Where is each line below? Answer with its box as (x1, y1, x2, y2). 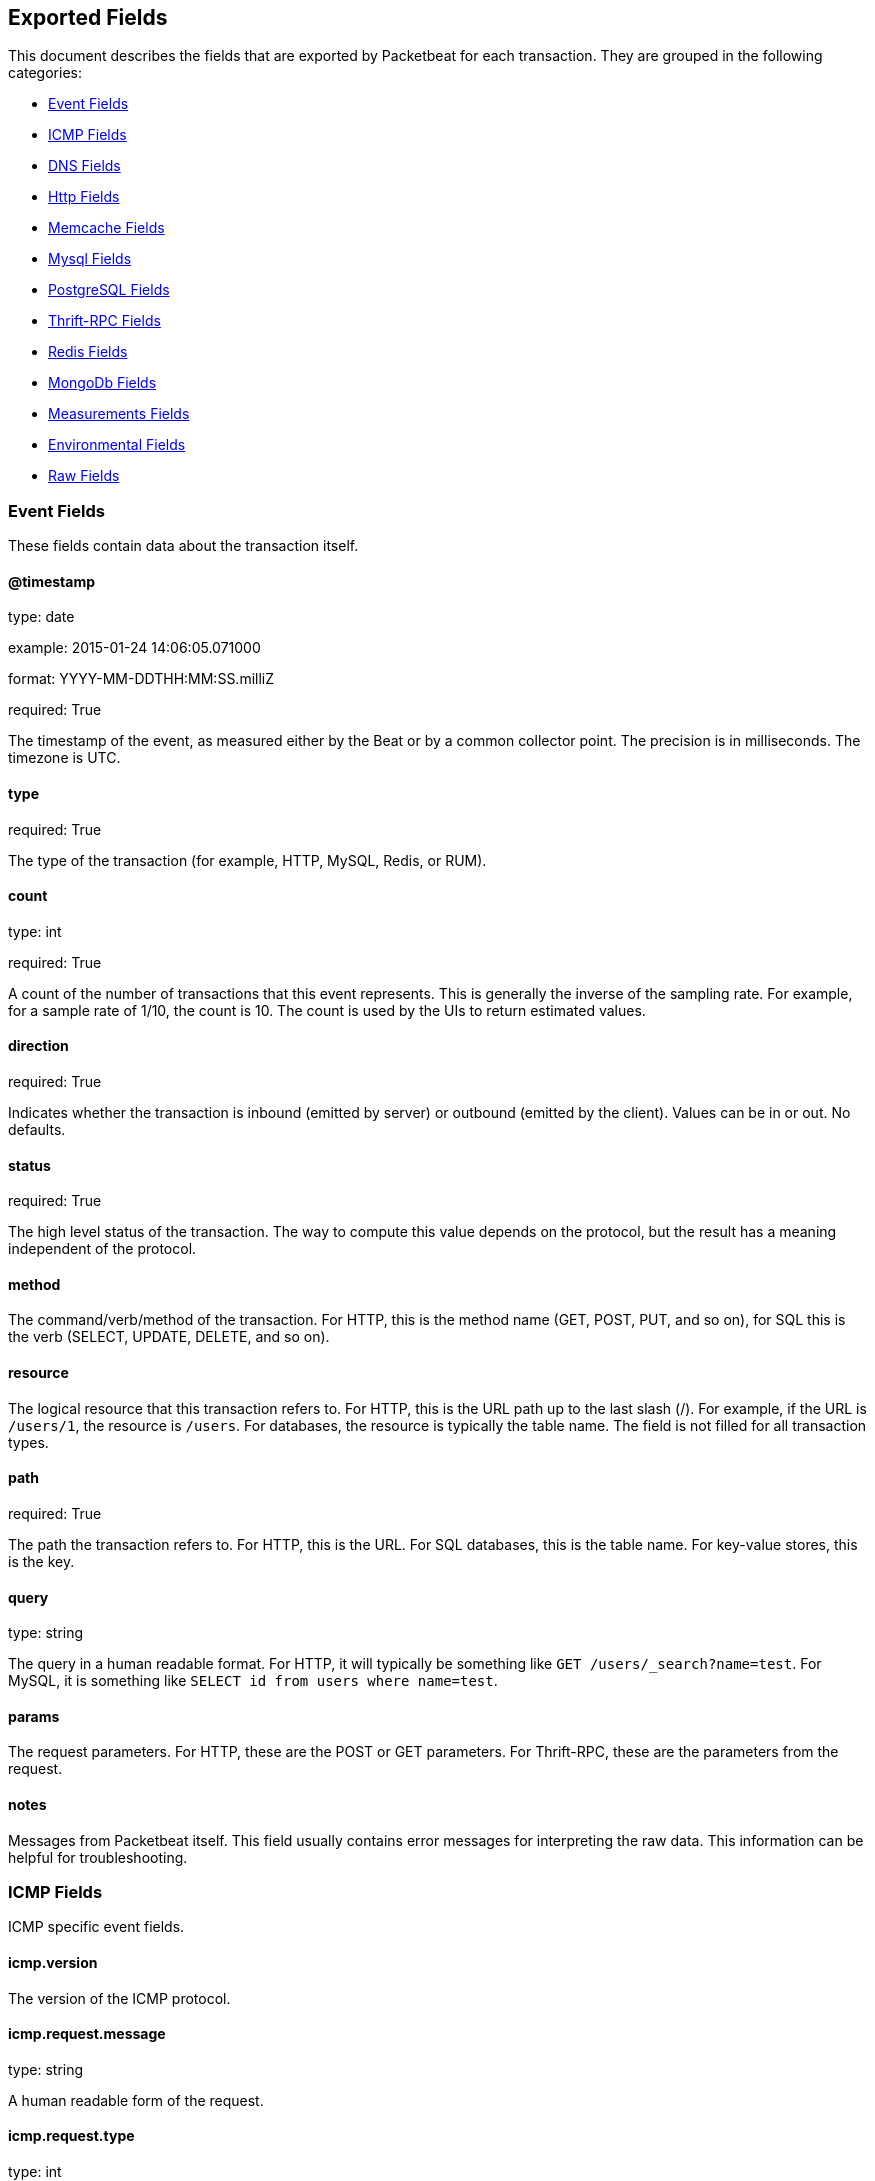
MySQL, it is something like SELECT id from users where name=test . (8, 1672, 498, 1690)
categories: (8, 64, 82, 82)
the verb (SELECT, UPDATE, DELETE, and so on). (8, 1328, 330, 1346)
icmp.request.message (8, 2025, 166, 2043)
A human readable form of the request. (8, 2091, 264, 2109)
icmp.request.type (8, 2127, 135, 2145)
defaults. (8, 1121, 66, 1139)
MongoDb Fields (48, 374, 157, 392)
